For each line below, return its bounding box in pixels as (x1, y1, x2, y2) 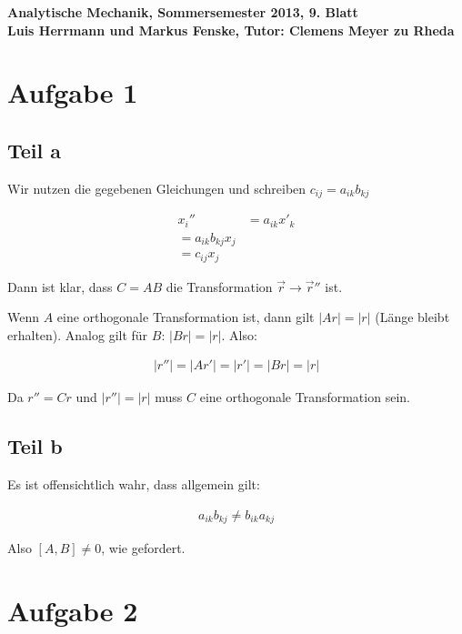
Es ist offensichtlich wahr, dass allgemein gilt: (7, 475, 260, 494)
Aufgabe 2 (7, 592, 138, 629)
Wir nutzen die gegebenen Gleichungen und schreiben (7, 178, 306, 197)
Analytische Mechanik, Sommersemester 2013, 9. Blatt (7, 3, 358, 21)
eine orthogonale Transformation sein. (199, 387, 410, 407)
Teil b (7, 432, 63, 460)
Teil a (7, 136, 62, 164)
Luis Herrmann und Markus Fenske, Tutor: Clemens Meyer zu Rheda (7, 20, 455, 39)
